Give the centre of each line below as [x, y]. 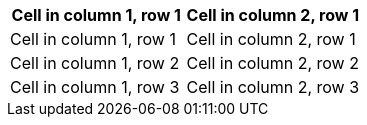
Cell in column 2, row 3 [273, 87]
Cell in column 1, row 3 [95, 87]
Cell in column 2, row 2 [272, 63]
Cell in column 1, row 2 [95, 63]
